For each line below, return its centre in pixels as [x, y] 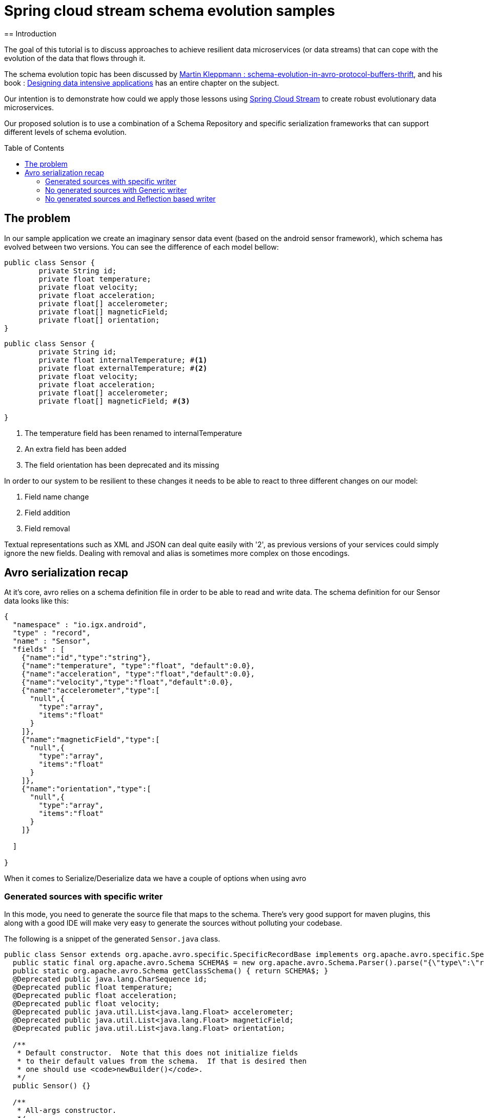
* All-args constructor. [67, 1111]
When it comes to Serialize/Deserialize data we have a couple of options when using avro [155, 879]
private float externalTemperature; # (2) [123, 368]
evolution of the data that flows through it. [75, 58]
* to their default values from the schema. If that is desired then [162, 1061]
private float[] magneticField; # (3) [114, 401]
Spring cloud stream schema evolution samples [170, 11]
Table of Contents [34, 148]
